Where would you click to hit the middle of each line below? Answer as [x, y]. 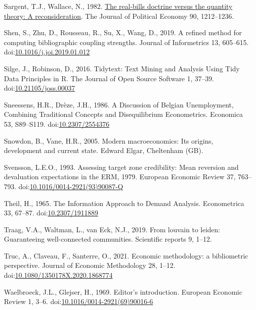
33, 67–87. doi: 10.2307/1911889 [51, 213]
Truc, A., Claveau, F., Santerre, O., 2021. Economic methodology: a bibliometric [126, 255]
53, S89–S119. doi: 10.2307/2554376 [57, 124]
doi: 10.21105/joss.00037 [40, 88]
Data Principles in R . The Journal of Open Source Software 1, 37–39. [109, 78]
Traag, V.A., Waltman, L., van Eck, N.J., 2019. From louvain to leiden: [112, 229]
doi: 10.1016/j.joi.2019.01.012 [47, 52]
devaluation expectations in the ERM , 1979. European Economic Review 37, [120, 177]
